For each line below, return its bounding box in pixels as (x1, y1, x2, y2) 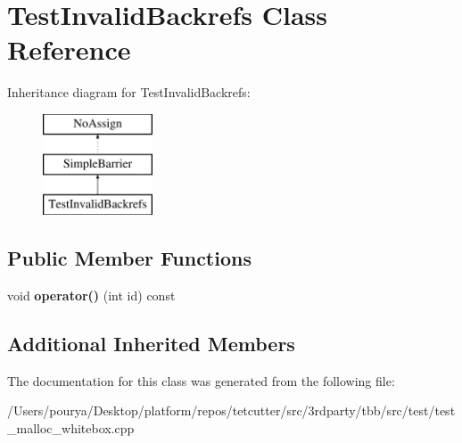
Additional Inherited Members (7, 330, 295, 357)
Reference (7, 31, 131, 68)
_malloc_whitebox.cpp (7, 419, 135, 438)
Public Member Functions (7, 244, 252, 272)
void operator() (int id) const (7, 286, 176, 305)
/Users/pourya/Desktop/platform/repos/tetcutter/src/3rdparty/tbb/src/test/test (7, 401, 456, 420)
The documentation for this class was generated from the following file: (7, 371, 395, 390)
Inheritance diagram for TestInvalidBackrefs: (7, 83, 251, 102)
